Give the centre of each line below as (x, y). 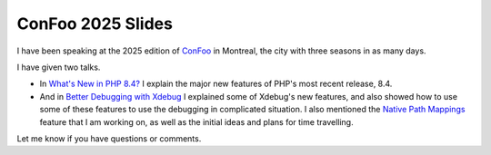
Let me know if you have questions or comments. (109, 138)
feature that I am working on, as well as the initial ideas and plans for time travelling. (196, 121)
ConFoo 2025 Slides (95, 24)
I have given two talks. (59, 67)
